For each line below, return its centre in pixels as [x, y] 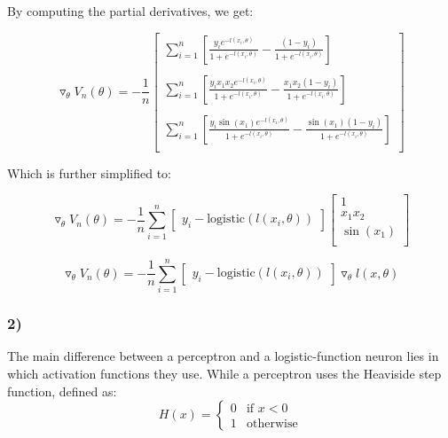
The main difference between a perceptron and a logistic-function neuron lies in [223, 356]
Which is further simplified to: [89, 172]
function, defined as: [62, 391]
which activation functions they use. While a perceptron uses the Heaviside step [224, 373]
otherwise [272, 424]
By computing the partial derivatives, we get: [130, 11]
